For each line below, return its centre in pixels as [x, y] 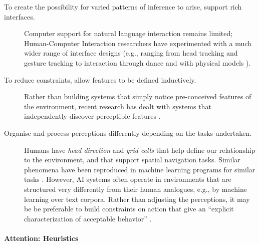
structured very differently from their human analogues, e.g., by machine [136, 189]
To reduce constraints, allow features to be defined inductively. [100, 79]
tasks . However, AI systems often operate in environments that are [128, 179]
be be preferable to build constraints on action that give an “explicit [129, 209]
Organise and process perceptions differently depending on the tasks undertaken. [128, 133]
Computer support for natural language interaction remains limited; [128, 33]
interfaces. [20, 16]
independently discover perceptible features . [92, 116]
